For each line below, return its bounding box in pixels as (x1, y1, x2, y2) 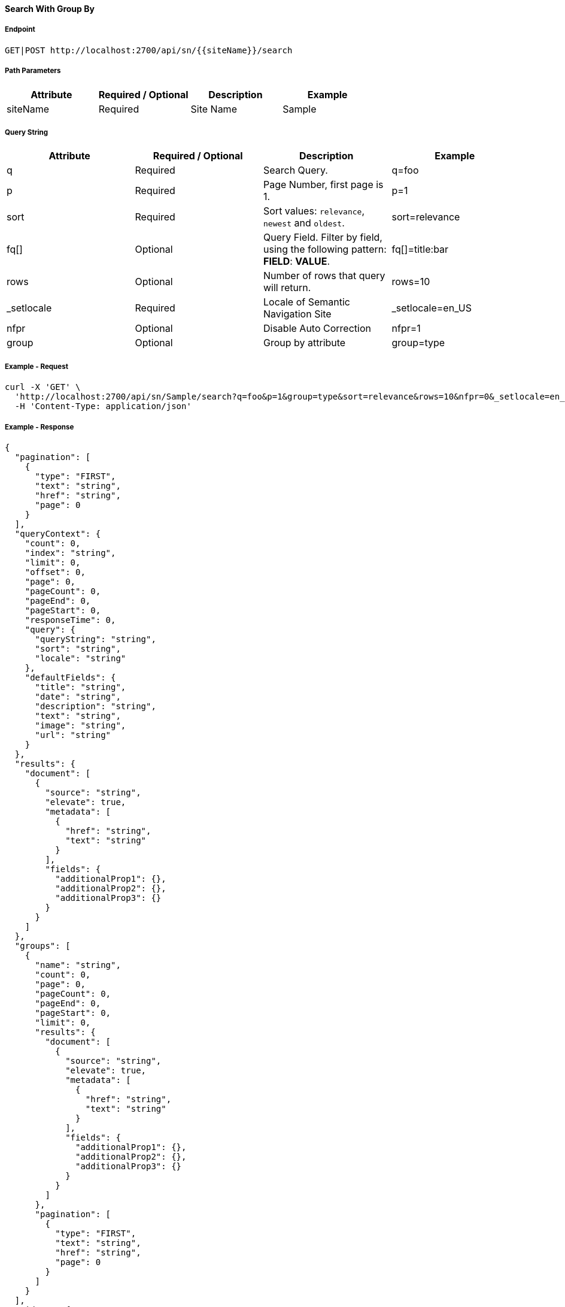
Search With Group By (5, 4, 95, 14)
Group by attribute (263, 337, 346, 349)
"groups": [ (14, 940, 71, 951)
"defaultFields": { (25, 672, 116, 682)
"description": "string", (35, 701, 156, 711)
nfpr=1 (391, 322, 421, 335)
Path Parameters (5, 66, 61, 75)
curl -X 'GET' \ (5, 382, 81, 392)
